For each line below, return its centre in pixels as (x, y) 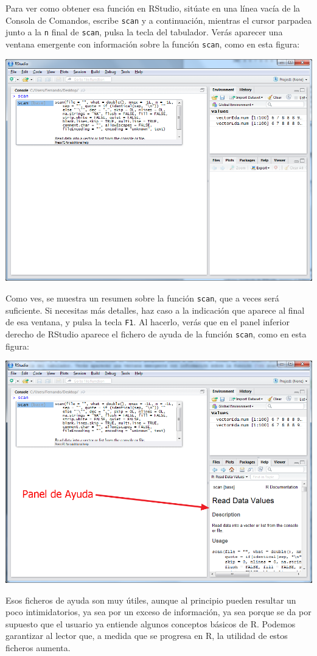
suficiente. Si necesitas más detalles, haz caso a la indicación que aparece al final (155, 310)
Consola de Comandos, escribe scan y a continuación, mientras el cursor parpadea (159, 20)
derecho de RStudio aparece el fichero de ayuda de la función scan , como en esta (156, 333)
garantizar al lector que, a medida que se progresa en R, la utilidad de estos (147, 636)
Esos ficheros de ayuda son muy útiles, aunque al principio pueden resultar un (151, 600)
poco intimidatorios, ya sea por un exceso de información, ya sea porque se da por (158, 612)
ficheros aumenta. (38, 648)
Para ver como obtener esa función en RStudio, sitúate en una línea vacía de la (153, 8)
